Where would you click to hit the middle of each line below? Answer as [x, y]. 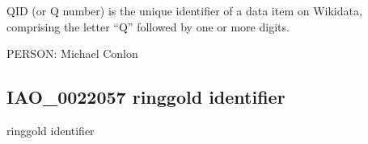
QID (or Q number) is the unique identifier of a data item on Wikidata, [184, 10]
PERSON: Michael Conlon [72, 53]
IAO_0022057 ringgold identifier [146, 97]
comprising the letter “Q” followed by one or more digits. [148, 26]
